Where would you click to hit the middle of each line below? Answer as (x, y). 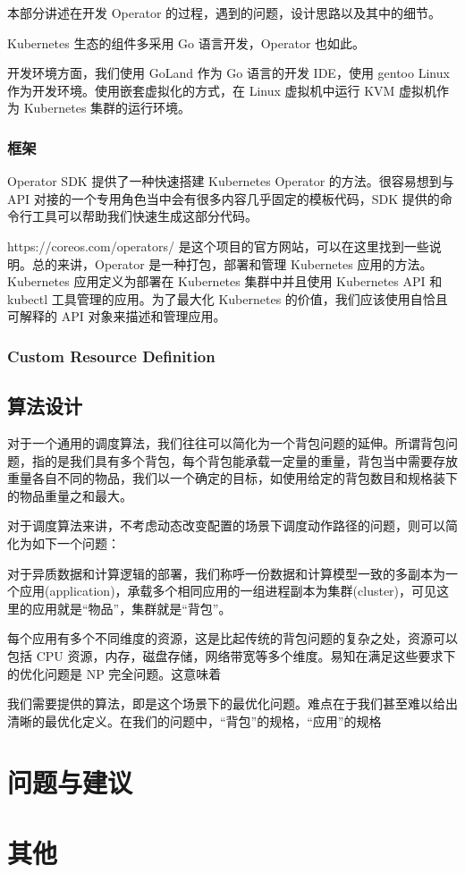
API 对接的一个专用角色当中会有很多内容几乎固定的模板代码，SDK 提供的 (224, 198)
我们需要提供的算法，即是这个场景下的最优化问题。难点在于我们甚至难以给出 (232, 703)
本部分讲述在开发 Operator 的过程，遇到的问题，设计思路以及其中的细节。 (224, 13)
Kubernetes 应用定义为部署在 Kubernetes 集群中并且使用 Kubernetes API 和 (225, 281)
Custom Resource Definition (111, 356)
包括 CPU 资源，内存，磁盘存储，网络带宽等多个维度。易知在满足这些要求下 (232, 655)
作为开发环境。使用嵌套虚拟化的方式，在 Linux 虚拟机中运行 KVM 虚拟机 (222, 90)
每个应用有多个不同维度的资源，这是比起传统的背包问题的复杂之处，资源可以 (232, 638)
